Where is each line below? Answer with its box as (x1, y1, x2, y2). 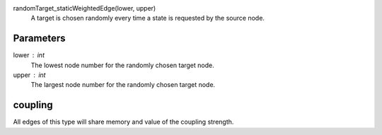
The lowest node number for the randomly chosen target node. (30, 61, 215, 69)
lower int (13, 51, 45, 59)
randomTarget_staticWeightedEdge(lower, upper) (13, 4, 156, 12)
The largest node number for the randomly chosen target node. (30, 81, 216, 89)
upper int (13, 71, 46, 79)
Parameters (13, 33, 66, 45)
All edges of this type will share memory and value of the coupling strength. (13, 117, 234, 127)
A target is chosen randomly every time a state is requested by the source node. (30, 14, 265, 23)
